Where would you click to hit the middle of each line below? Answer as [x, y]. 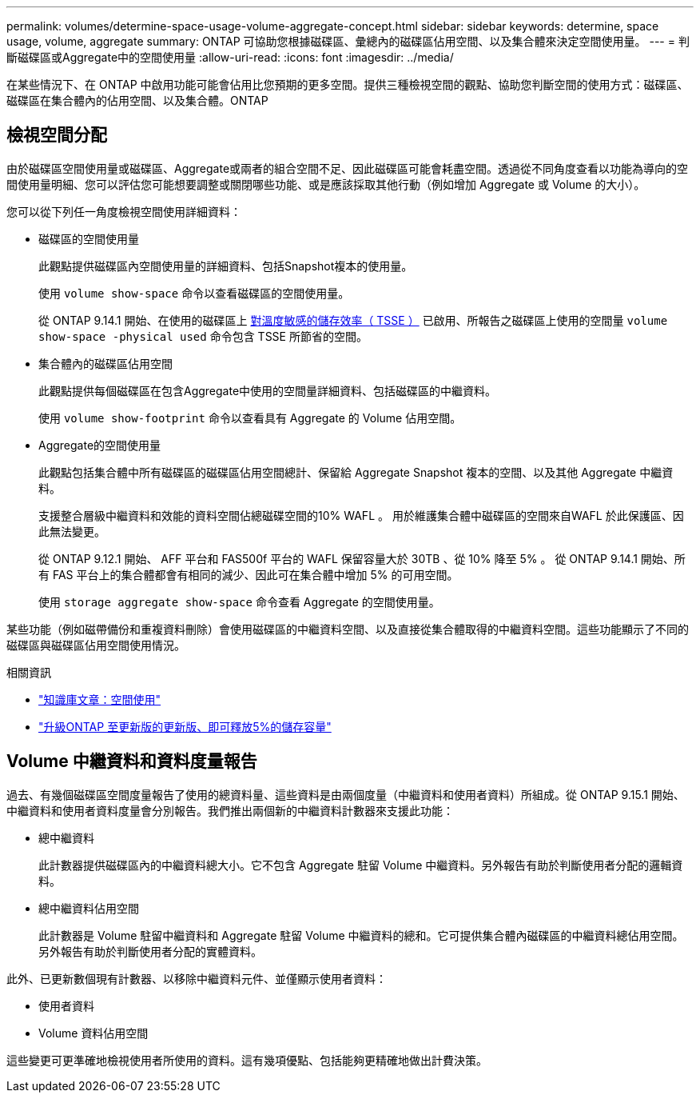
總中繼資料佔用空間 [89, 908]
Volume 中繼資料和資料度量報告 [132, 761]
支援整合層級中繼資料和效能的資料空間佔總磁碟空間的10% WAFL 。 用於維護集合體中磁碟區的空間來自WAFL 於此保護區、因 [361, 515]
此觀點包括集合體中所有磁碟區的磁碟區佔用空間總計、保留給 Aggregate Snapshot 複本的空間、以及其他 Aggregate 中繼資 [356, 472]
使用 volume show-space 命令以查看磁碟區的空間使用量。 [194, 293]
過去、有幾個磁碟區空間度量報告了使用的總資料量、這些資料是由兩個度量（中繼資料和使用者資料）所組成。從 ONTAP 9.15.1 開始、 [346, 794]
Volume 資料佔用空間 [93, 1033]
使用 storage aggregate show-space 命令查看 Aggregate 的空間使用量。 [239, 601]
